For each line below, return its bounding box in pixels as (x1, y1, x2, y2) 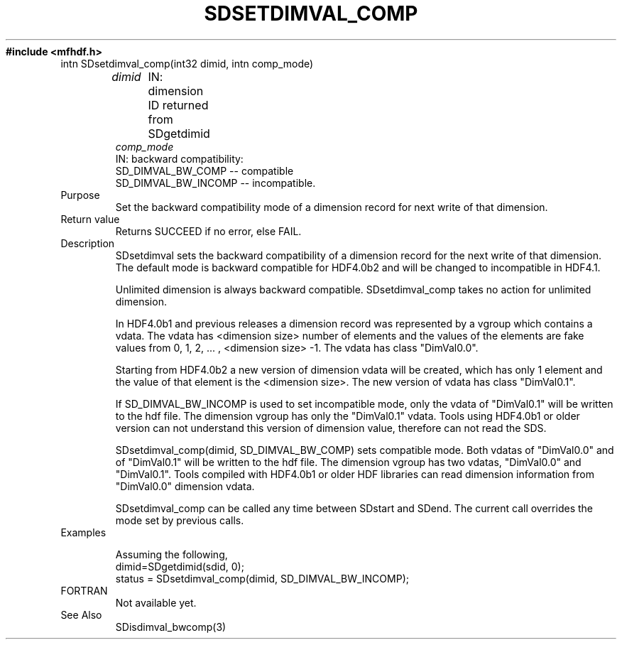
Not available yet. (115, 596, 197, 609)
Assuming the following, (115, 548, 228, 560)
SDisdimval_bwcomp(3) (115, 620, 227, 633)
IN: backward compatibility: (115, 152, 244, 165)
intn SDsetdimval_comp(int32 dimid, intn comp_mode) (60, 57, 314, 70)
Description (60, 237, 115, 249)
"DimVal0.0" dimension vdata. (115, 479, 255, 492)
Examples (60, 526, 107, 538)
